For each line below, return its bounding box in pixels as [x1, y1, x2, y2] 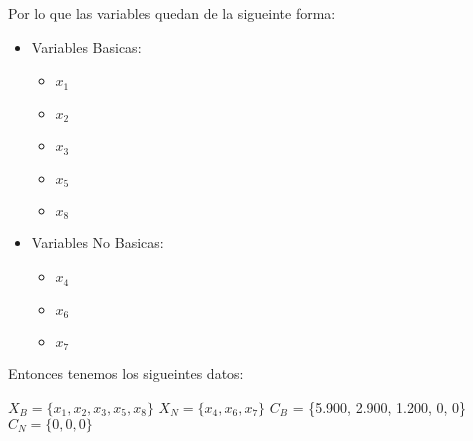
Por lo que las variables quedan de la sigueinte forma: [8, 3, 336, 23]
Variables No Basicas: [31, 232, 164, 253]
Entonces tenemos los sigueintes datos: [8, 363, 244, 384]
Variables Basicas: [31, 36, 142, 57]
